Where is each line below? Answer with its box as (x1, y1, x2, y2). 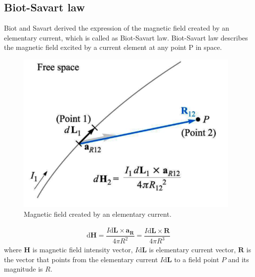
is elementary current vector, (149, 244, 236, 255)
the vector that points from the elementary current (4, 254, 158, 264)
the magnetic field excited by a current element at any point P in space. (4, 42, 222, 52)
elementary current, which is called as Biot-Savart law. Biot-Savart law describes (4, 32, 248, 42)
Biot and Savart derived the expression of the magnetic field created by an (4, 23, 229, 33)
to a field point (174, 254, 219, 264)
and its (228, 254, 249, 264)
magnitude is (4, 264, 43, 274)
